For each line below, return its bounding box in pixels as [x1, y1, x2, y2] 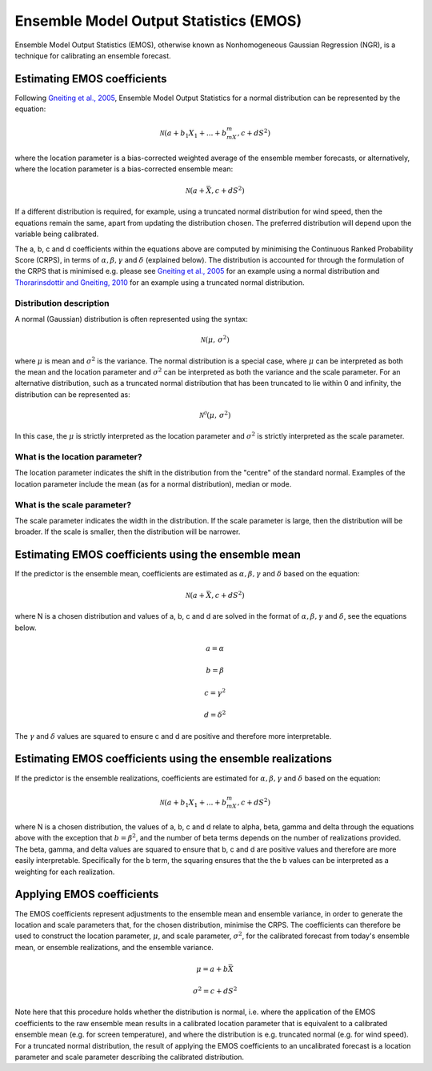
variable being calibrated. [14, 229, 99, 239]
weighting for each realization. [14, 867, 115, 876]
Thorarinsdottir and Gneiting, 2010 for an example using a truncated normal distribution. [14, 277, 305, 287]
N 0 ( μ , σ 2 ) [198, 409, 231, 419]
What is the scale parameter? [14, 499, 132, 510]
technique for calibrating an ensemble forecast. [14, 50, 171, 60]
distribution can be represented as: [14, 389, 131, 399]
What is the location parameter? [14, 451, 143, 463]
